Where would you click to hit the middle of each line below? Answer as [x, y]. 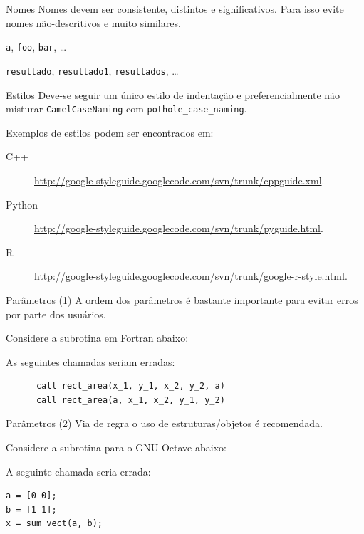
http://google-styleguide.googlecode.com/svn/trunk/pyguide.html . [179, 228]
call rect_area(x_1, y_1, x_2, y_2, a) [130, 386]
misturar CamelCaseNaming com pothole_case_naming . [126, 109]
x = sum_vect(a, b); [54, 524]
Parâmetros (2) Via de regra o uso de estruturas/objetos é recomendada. [164, 423]
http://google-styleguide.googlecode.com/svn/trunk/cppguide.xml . [180, 180]
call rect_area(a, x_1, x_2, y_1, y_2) [130, 400]
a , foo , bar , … [36, 47]
